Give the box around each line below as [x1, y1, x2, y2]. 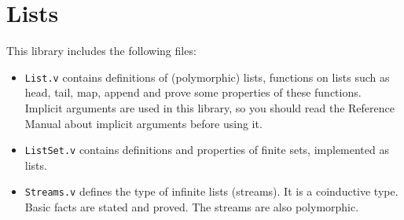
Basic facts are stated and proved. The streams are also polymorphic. [24, 199, 359, 215]
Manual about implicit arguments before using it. [24, 115, 263, 131]
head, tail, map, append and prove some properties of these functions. [24, 84, 362, 101]
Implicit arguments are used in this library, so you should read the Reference [24, 99, 395, 115]
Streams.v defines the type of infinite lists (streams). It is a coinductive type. [24, 183, 398, 200]
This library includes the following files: [6, 42, 196, 59]
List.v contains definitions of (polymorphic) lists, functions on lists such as [24, 68, 390, 85]
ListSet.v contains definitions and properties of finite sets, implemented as [24, 141, 389, 158]
